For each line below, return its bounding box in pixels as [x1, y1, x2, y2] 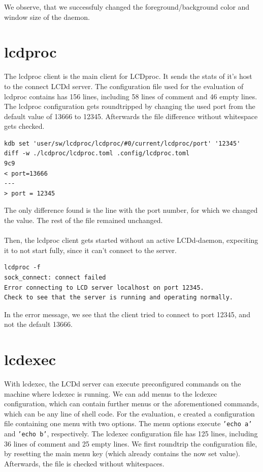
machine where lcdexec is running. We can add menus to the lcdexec [4, 388, 217, 399]
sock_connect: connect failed [4, 274, 106, 281]
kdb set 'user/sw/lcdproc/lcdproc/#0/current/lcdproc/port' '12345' [4, 140, 241, 147]
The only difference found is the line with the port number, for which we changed [4, 205, 258, 215]
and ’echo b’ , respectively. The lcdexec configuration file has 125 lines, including [4, 428, 258, 439]
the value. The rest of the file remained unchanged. [4, 215, 163, 226]
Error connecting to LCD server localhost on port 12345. [4, 284, 204, 291]
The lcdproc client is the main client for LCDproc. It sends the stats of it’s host [4, 71, 252, 81]
